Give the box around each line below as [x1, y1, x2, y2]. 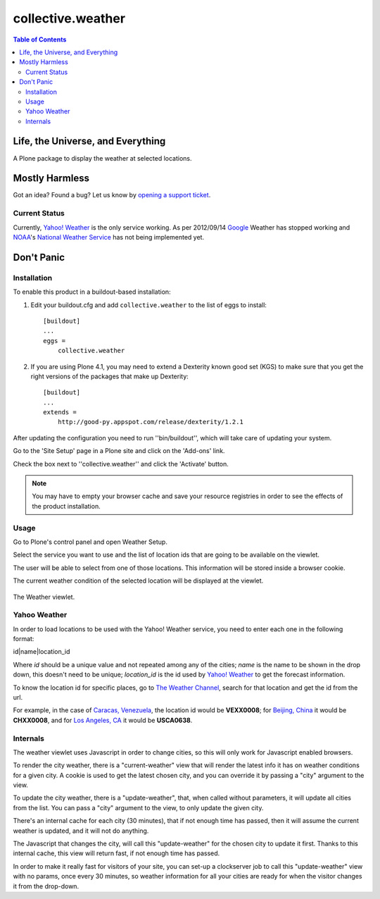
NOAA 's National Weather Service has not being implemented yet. [13, 233, 204, 242]
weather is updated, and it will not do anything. [13, 826, 149, 835]
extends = [43, 409, 77, 416]
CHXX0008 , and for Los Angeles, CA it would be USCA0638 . [13, 716, 193, 724]
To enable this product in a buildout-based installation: [13, 287, 172, 296]
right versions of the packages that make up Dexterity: [30, 372, 189, 380]
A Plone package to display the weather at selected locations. [13, 154, 193, 162]
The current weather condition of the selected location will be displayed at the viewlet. [13, 576, 264, 585]
